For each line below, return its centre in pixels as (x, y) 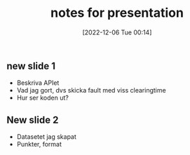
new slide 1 (31, 66)
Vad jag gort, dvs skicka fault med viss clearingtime (91, 90)
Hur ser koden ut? (43, 98)
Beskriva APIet (38, 83)
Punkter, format (39, 144)
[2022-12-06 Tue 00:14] (117, 32)
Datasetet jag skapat (46, 137)
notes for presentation (117, 13)
